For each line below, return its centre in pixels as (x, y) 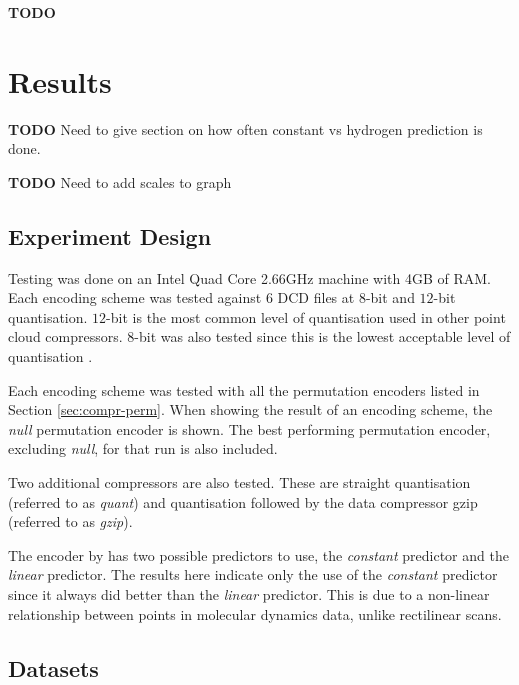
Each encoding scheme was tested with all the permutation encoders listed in (244, 389)
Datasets (53, 667)
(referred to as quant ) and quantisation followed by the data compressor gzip (243, 501)
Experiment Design (110, 235)
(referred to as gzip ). (70, 521)
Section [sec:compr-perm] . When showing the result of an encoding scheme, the (250, 409)
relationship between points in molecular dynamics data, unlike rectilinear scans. (255, 613)
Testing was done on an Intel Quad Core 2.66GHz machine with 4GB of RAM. (249, 277)
